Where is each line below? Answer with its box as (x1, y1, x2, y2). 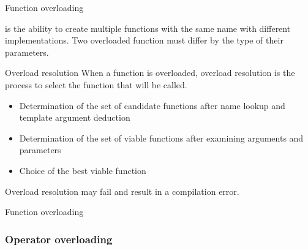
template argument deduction (19, 111, 130, 124)
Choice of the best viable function (19, 164, 146, 176)
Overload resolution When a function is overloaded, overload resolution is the (5, 66, 295, 79)
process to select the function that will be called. (5, 78, 187, 91)
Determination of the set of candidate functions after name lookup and (19, 99, 285, 112)
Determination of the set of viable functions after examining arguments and (19, 131, 304, 144)
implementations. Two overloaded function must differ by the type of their (5, 34, 284, 47)
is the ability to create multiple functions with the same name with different (5, 21, 291, 34)
